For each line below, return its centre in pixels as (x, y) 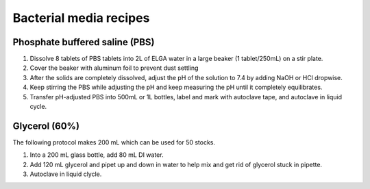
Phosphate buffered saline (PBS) (84, 42)
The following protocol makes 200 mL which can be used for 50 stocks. (114, 142)
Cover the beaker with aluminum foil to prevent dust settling (114, 68)
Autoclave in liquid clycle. (66, 174)
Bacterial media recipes (81, 18)
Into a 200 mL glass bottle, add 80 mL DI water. (97, 155)
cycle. (38, 107)
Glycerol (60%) (46, 126)
